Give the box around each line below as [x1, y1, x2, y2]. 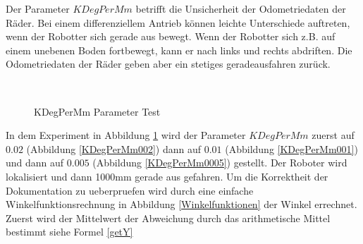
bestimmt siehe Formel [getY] [6, 224, 133, 239]
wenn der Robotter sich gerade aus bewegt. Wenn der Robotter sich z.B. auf [6, 29, 336, 44]
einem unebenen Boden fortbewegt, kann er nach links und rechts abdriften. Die [6, 42, 352, 57]
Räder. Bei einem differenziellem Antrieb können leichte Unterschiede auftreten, [6, 15, 350, 30]
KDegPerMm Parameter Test [34, 104, 161, 118]
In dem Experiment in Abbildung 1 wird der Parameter [6, 128, 246, 142]
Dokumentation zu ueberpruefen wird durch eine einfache [6, 183, 254, 197]
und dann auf [6, 155, 64, 170]
